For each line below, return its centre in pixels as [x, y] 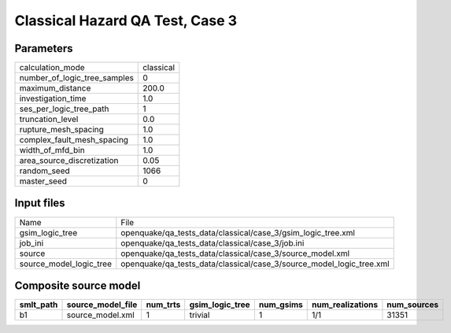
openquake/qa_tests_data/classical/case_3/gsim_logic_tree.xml [238, 232]
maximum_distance [55, 88]
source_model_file [102, 305]
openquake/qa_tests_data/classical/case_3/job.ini [213, 242]
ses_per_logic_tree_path [64, 109]
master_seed [43, 181]
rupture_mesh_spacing [61, 130]
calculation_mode [52, 68]
